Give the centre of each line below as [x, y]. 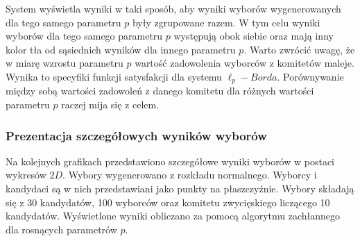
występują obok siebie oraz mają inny [254, 36]
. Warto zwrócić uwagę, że [299, 49]
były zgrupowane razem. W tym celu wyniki [226, 22]
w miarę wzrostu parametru [65, 63]
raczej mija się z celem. [110, 105]
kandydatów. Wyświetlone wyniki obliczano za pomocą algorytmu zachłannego [173, 216]
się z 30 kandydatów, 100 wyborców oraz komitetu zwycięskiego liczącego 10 [168, 202]
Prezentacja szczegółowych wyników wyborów [136, 135]
